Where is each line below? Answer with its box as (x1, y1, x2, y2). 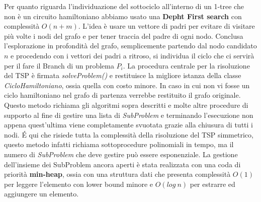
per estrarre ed (190, 178, 235, 189)
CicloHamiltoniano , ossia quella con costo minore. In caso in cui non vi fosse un (4, 80, 250, 90)
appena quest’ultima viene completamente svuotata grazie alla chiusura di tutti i (4, 119, 253, 130)
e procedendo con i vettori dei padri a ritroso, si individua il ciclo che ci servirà (11, 50, 254, 60)
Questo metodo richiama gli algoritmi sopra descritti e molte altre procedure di (4, 99, 248, 110)
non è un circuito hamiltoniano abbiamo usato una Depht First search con (4, 11, 242, 21)
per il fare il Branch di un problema (4, 60, 114, 71)
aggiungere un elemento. (4, 188, 79, 199)
